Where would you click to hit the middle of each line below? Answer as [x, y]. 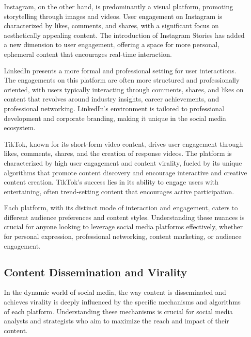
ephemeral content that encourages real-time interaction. [88, 54]
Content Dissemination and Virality [95, 272]
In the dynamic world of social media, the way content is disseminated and [115, 292]
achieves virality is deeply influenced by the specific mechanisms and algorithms [122, 302]
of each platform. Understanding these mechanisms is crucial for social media [118, 311]
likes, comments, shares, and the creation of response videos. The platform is [118, 153]
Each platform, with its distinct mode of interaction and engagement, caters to [121, 208]
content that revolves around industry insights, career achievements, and [111, 99]
